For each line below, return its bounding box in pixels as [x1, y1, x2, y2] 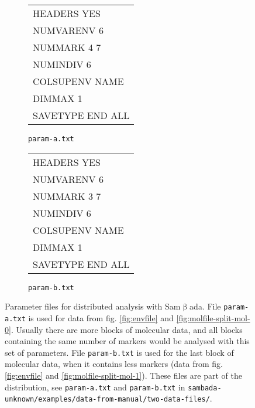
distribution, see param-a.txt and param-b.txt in [5, 380, 185, 393]
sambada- [188, 383, 222, 392]
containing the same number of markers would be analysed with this [5, 335, 250, 347]
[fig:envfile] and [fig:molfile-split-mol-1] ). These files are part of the [5, 369, 242, 382]
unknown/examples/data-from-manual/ [5, 395, 147, 404]
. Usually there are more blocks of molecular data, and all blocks [11, 323, 243, 335]
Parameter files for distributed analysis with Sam [5, 300, 181, 312]
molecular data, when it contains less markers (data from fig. [5, 358, 223, 370]
